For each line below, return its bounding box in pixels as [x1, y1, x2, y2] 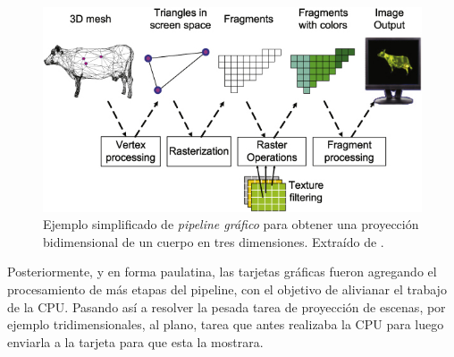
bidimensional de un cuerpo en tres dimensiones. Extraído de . [43, 232, 384, 251]
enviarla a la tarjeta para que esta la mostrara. [7, 332, 264, 351]
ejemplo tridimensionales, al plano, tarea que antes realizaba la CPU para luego [7, 315, 444, 334]
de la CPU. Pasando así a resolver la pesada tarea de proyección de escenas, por [7, 297, 446, 316]
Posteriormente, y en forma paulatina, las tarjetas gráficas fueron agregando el [7, 262, 437, 281]
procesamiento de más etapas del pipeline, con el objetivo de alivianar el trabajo [7, 279, 447, 298]
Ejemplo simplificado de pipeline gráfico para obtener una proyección [43, 215, 419, 234]
